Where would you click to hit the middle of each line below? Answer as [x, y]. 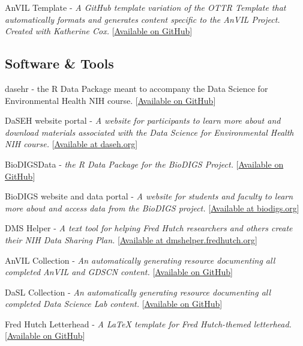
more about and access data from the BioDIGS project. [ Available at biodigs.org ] [152, 208]
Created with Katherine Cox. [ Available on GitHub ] [99, 31]
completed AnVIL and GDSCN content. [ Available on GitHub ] [119, 272]
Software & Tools [59, 63]
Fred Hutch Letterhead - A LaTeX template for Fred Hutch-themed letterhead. [148, 323]
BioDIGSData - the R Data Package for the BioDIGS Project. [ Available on [144, 164]
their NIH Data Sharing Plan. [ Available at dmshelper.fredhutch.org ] [131, 239]
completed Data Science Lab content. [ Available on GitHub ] [114, 304]
